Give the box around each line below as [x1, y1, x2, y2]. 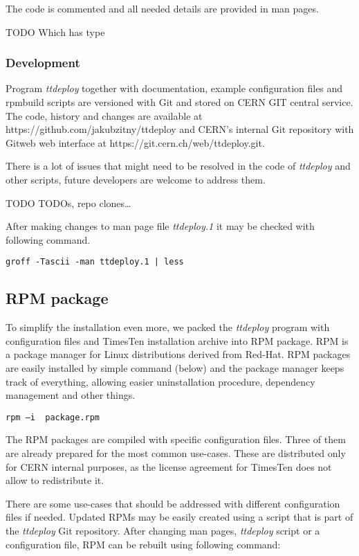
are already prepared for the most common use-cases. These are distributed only [6, 446, 346, 460]
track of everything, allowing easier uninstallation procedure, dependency [6, 374, 315, 388]
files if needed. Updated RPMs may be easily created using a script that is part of [6, 510, 353, 524]
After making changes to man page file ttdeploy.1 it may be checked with [6, 219, 315, 233]
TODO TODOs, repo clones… [6, 195, 131, 210]
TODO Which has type [6, 24, 105, 39]
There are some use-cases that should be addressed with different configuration [6, 496, 340, 510]
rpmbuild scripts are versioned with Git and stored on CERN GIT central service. [6, 95, 353, 109]
